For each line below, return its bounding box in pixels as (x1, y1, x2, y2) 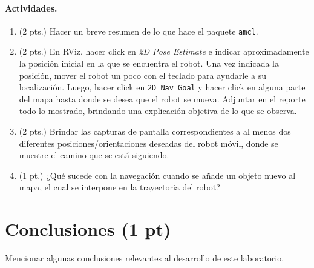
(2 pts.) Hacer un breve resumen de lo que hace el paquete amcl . (19, 24, 258, 37)
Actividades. (5, 1, 57, 14)
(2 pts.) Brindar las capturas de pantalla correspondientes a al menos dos (19, 125, 291, 138)
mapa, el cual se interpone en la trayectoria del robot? (19, 181, 220, 193)
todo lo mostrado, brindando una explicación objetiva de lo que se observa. (19, 104, 297, 117)
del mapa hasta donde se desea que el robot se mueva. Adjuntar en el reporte (19, 92, 306, 105)
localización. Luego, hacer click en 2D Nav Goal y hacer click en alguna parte (19, 81, 306, 93)
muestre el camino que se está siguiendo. (19, 149, 169, 161)
